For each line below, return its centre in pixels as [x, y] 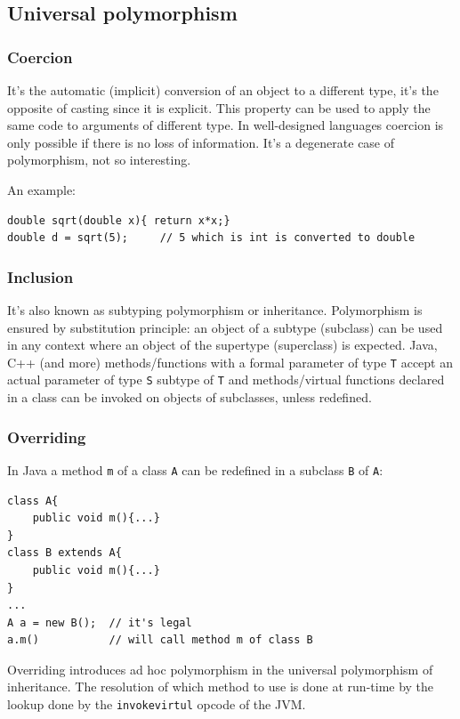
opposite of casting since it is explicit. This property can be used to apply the [219, 107]
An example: [41, 189]
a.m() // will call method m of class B [160, 640]
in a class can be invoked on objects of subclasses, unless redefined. [190, 397]
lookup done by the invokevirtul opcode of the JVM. [157, 704]
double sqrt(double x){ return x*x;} [119, 220]
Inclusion [40, 276]
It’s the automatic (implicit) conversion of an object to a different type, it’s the [223, 90]
